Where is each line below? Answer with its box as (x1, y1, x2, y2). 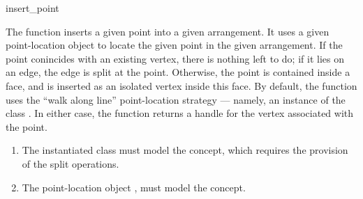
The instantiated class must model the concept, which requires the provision (22, 143, 348, 157)
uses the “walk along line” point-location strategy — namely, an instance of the (6, 92, 346, 106)
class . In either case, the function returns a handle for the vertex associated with (6, 106, 354, 120)
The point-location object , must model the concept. (22, 180, 246, 194)
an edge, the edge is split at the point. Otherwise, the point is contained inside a (6, 65, 350, 79)
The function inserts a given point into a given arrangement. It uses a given (6, 24, 329, 38)
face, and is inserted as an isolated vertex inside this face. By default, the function (6, 78, 357, 93)
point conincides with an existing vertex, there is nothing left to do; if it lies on (6, 51, 344, 65)
